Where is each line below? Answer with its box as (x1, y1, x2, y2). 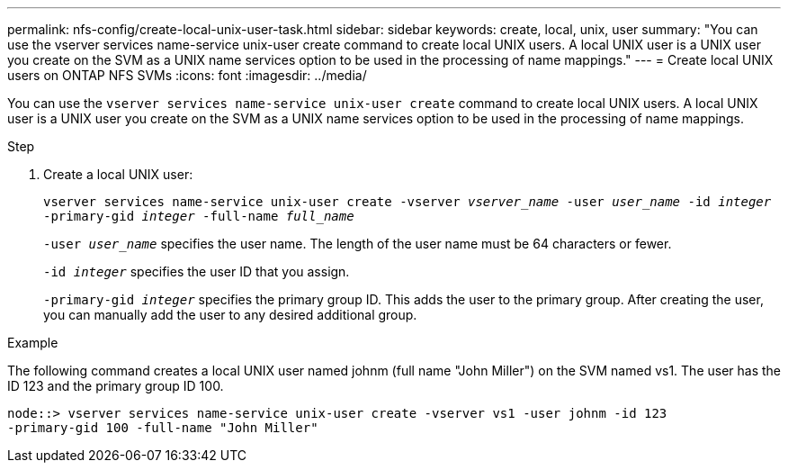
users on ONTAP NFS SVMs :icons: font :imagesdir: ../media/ (7, 68, 367, 83)
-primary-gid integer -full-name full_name (43, 209, 354, 223)
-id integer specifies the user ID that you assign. (43, 264, 350, 279)
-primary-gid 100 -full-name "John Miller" (7, 420, 318, 435)
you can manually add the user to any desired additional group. (43, 307, 417, 322)
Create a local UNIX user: (43, 167, 193, 182)
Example (7, 335, 58, 350)
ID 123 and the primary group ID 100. (7, 378, 224, 393)
